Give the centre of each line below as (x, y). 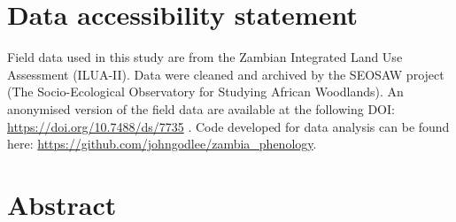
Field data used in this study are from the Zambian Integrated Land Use (205, 57)
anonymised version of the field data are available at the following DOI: (201, 108)
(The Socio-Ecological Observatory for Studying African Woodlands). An (205, 92)
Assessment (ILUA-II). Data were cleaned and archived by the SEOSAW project (226, 74)
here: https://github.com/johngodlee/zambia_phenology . (162, 144)
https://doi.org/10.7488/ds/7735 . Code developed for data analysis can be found (228, 126)
